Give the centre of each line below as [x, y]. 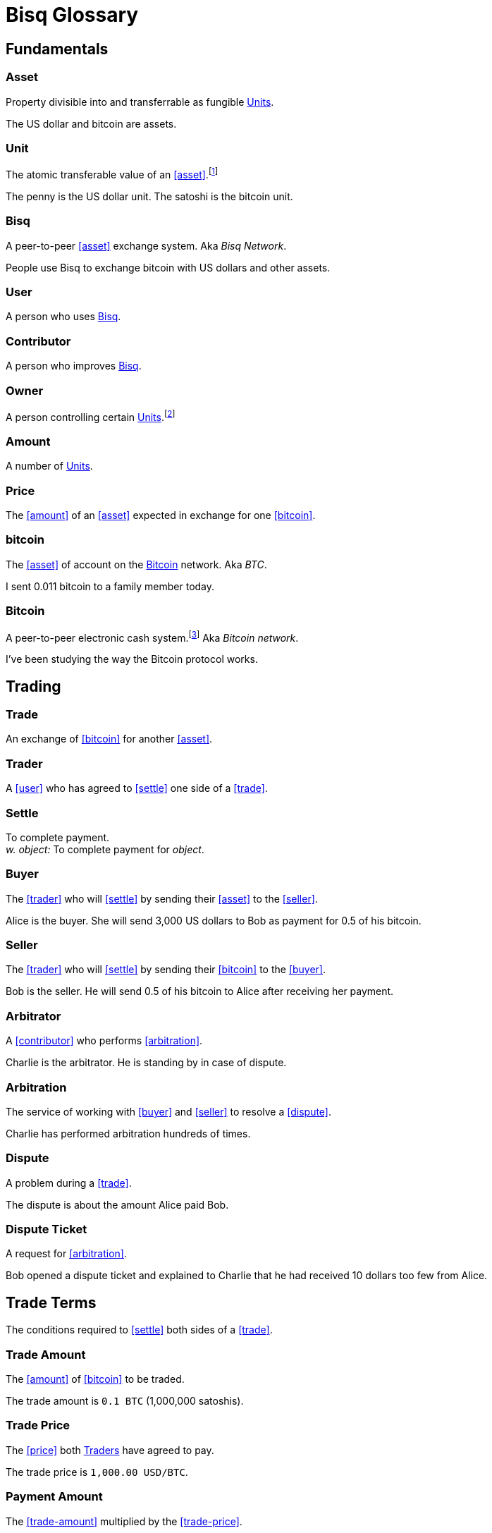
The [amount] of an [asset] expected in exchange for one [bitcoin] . [161, 515]
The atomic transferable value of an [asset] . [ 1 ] [112, 173]
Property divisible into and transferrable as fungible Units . [140, 102]
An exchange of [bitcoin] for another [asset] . [109, 739]
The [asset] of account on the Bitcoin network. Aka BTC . [136, 564]
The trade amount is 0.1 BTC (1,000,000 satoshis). [125, 1401]
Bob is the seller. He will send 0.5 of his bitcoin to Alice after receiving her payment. [200, 991]
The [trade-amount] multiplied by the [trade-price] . [124, 1521]
